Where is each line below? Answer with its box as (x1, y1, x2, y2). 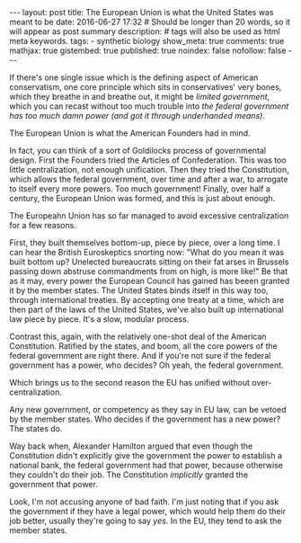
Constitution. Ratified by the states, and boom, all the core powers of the (9, 341, 279, 352)
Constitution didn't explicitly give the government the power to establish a (9, 450, 283, 460)
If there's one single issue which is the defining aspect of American (9, 72, 259, 83)
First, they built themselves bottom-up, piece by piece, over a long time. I (9, 237, 280, 248)
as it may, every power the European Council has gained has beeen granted (9, 276, 290, 286)
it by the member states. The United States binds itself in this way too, (9, 285, 269, 296)
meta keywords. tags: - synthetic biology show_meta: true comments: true (9, 36, 285, 46)
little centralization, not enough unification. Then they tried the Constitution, (9, 165, 289, 174)
